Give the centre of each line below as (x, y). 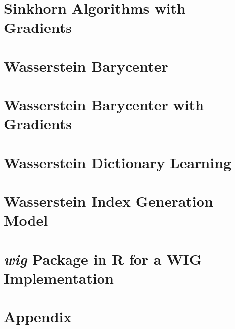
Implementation (59, 278)
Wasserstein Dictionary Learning (118, 162)
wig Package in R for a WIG (103, 259)
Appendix (38, 316)
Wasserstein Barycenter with (104, 105)
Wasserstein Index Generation (109, 201)
